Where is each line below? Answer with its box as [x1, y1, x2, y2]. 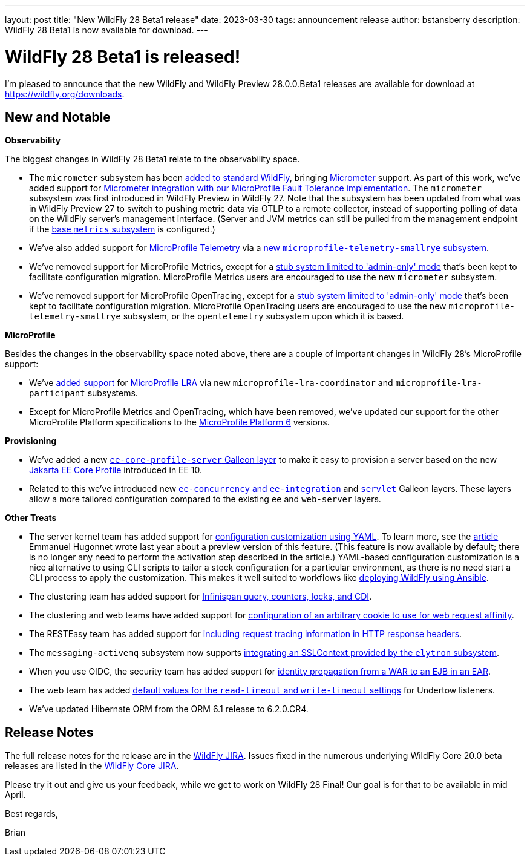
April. [5, 790, 26, 800]
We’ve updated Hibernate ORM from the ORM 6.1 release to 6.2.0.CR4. [29, 704, 309, 715]
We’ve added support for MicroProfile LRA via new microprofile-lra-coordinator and [29, 378, 393, 388]
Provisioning [5, 436, 57, 447]
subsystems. [87, 388, 138, 399]
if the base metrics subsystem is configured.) [29, 224, 215, 235]
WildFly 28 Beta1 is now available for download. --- [5, 25, 208, 35]
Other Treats [5, 512, 57, 523]
